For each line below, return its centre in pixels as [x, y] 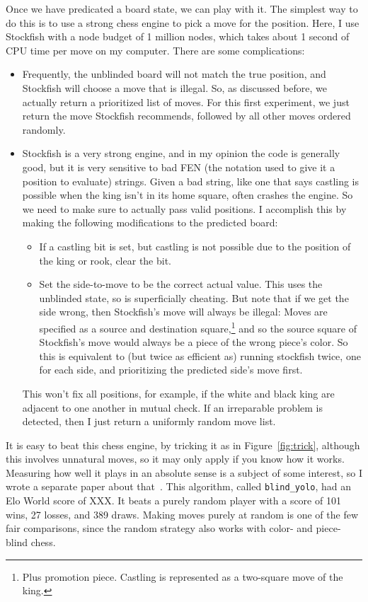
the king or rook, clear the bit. [105, 260]
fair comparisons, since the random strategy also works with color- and [159, 528]
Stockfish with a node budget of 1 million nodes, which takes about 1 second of [178, 36]
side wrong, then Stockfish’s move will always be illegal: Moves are [183, 312]
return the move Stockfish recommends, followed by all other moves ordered [186, 116]
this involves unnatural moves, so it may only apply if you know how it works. [175, 459]
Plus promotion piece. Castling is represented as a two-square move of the [183, 576]
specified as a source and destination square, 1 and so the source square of [198, 327]
